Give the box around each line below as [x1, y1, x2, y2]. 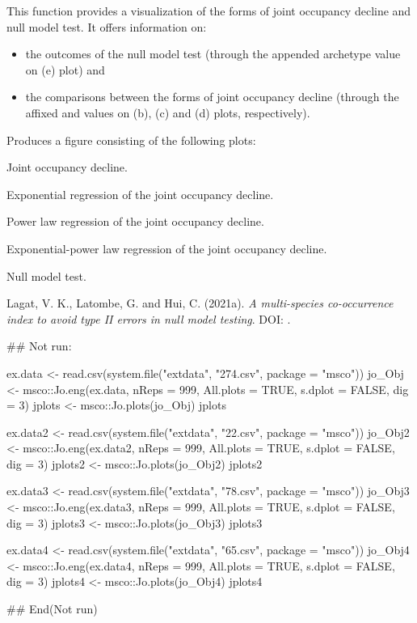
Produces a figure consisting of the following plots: [6, 131, 256, 148]
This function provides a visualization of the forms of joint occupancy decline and [6, 2, 411, 19]
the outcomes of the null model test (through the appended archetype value [25, 45, 401, 62]
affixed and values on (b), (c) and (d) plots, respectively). [25, 104, 310, 121]
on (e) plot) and [25, 61, 105, 78]
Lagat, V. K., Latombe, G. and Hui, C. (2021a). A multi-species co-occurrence [6, 295, 394, 311]
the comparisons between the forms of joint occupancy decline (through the [25, 88, 399, 105]
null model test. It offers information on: [6, 18, 207, 35]
